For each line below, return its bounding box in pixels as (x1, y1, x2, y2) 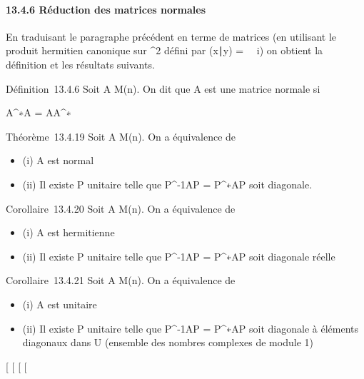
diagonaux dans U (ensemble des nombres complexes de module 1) (22, 335, 313, 350)
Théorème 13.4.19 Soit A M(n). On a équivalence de (6, 128, 236, 143)
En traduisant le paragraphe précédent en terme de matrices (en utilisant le (6, 29, 337, 44)
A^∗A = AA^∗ (6, 105, 71, 120)
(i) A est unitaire (22, 296, 97, 311)
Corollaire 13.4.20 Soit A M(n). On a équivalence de (6, 201, 236, 216)
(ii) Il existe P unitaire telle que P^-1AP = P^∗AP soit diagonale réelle (22, 248, 335, 263)
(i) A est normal (22, 153, 94, 168)
